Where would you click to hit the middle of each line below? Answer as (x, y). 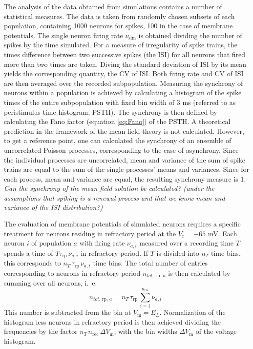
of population (51, 243)
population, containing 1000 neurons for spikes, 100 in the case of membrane (118, 26)
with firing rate (102, 243)
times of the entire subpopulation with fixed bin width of (89, 102)
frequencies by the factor (41, 331)
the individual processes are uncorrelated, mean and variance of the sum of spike (125, 159)
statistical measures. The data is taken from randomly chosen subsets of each (119, 16)
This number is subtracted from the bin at (68, 312)
